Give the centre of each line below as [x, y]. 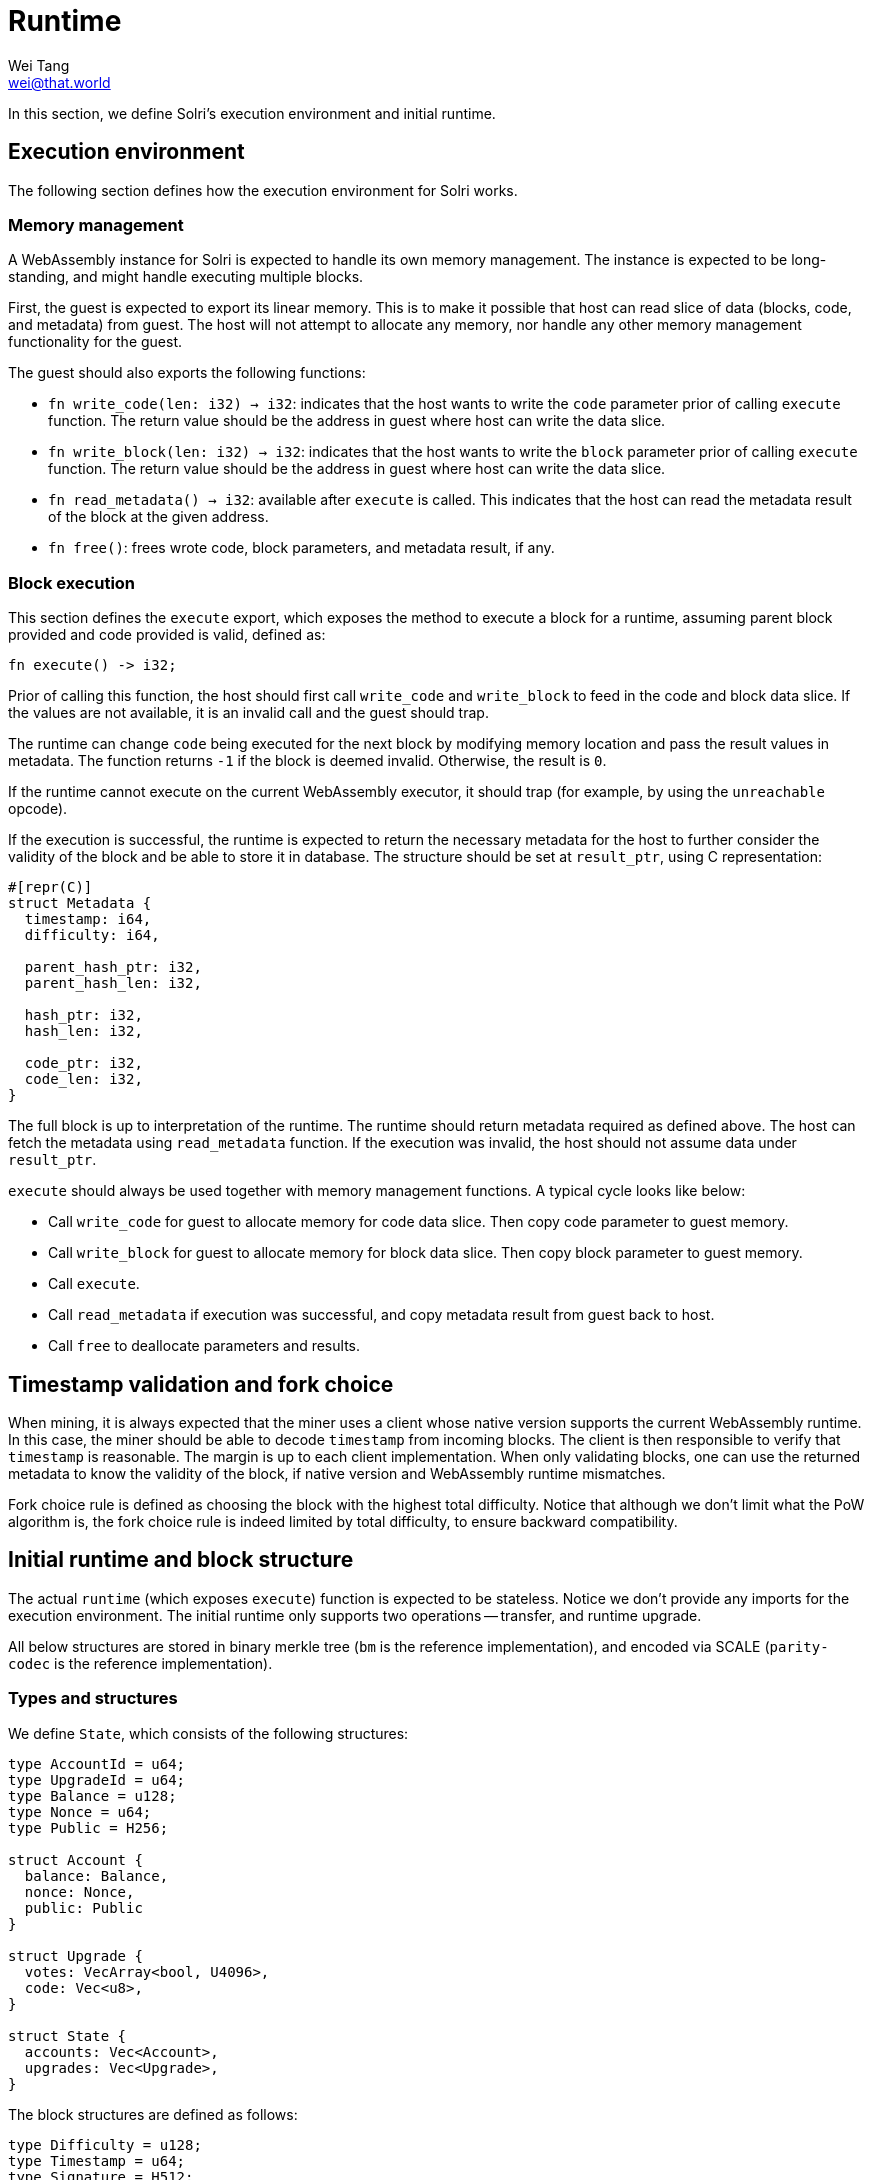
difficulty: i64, [92, 935]
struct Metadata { [80, 903]
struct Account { [75, 1859]
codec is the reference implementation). [140, 1663]
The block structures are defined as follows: [153, 2114]
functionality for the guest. [95, 342]
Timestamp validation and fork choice [201, 1384]
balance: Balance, [96, 1875]
